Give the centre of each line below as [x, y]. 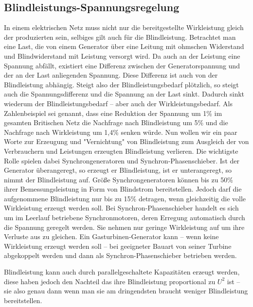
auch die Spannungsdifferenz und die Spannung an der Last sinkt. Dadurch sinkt [124, 94]
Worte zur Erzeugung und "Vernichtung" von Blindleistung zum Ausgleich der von [126, 141]
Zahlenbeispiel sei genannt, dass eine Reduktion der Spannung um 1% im [113, 113]
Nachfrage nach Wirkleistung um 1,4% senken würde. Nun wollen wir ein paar [121, 132]
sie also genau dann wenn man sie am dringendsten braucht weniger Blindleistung [126, 291]
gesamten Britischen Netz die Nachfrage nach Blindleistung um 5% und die [116, 122]
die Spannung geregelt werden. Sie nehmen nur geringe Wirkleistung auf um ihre [124, 227]
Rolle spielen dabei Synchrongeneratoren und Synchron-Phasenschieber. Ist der [122, 160]
